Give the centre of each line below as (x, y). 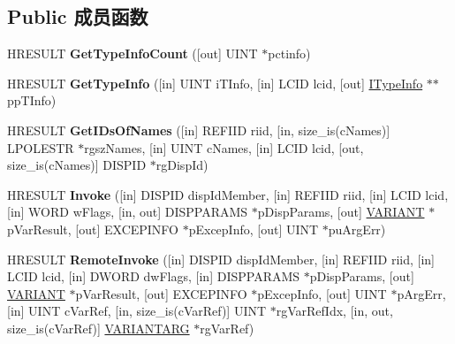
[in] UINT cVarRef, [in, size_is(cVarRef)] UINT (137, 311)
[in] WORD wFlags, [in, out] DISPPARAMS (128, 212)
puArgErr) (357, 229)
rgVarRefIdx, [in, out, (334, 311)
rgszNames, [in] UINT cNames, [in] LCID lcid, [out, (224, 147)
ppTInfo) (32, 100)
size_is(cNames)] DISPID (77, 165)
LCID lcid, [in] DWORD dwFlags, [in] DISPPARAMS (154, 276)
